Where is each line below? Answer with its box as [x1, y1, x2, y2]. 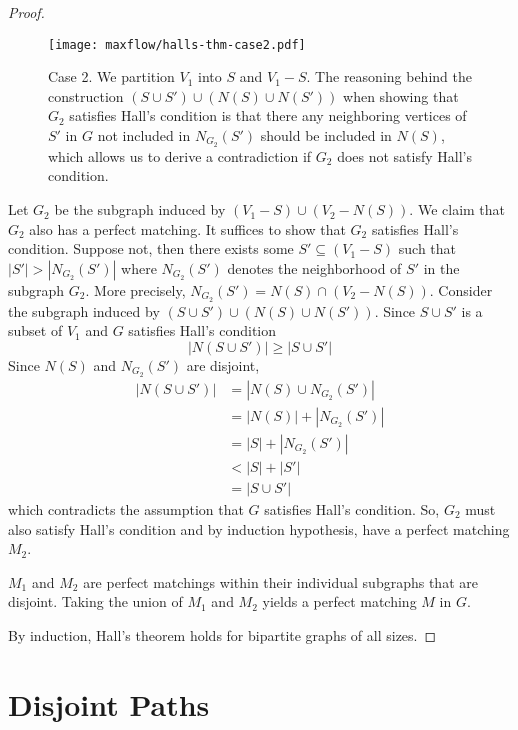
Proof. [8, 2, 45, 22]
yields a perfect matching [262, 591, 417, 612]
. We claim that [409, 199, 506, 220]
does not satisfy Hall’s [337, 145, 473, 166]
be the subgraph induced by [54, 199, 226, 220]
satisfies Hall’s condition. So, [264, 498, 440, 519]
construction [48, 85, 124, 106]
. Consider [429, 279, 493, 300]
